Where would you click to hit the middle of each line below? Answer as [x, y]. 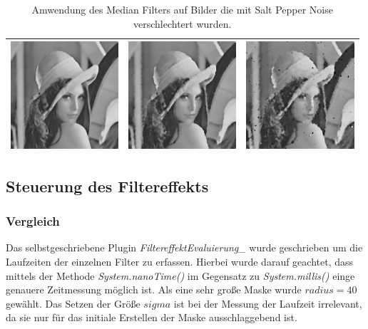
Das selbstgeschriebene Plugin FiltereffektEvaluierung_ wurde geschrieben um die [184, 247]
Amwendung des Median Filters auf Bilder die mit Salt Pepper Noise [182, 9]
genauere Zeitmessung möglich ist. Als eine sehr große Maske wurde [154, 289]
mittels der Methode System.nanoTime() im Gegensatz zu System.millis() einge [180, 275]
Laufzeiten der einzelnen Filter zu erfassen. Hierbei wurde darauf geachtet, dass [180, 262]
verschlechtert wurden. [183, 23]
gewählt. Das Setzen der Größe [73, 303]
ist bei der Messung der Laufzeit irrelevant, [268, 303]
